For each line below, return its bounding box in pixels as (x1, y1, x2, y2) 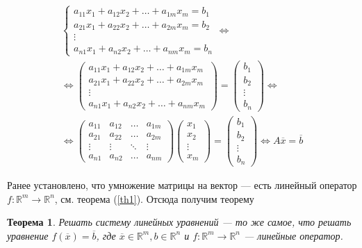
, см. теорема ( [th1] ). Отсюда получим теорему (54, 191, 254, 206)
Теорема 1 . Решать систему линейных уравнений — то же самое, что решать (7, 215, 352, 229)
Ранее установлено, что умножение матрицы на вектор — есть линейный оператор (7, 178, 357, 192)
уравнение (7, 228, 49, 242)
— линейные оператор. (244, 228, 343, 242)
